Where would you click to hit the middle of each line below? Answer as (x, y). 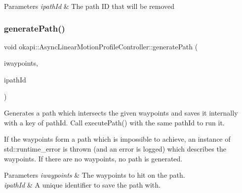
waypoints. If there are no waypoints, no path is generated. (93, 158)
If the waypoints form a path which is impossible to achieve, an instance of (117, 139)
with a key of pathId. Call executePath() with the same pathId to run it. (114, 122)
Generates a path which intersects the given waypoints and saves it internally (121, 113)
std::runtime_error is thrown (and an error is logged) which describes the (115, 148)
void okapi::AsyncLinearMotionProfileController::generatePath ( (101, 46)
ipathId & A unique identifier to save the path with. (82, 184)
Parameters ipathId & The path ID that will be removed (89, 6)
